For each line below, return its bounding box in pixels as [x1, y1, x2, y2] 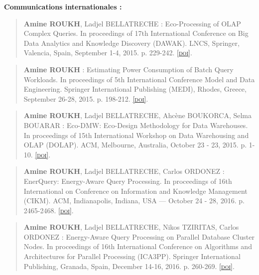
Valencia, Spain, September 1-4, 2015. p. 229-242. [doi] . [23, 47, 192, 58]
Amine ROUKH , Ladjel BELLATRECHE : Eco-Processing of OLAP [23, 18, 241, 28]
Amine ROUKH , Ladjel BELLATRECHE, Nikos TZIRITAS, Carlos [23, 222, 239, 232]
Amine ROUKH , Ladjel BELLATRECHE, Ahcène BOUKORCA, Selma [23, 110, 252, 121]
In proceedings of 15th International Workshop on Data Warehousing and [23, 130, 249, 140]
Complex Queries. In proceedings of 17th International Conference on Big [23, 28, 249, 38]
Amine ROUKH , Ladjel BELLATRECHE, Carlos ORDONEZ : [23, 166, 225, 176]
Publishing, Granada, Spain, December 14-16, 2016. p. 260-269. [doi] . [23, 261, 235, 271]
